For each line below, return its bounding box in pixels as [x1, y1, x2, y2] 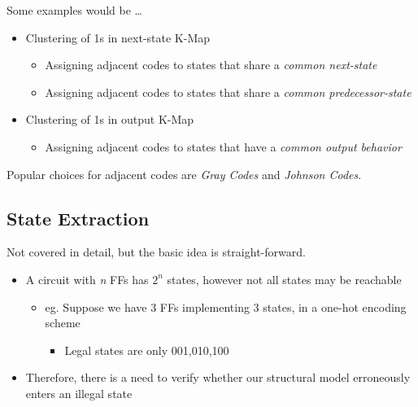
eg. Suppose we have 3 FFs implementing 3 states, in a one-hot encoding [45, 298, 407, 315]
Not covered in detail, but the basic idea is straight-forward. [7, 243, 306, 260]
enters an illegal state [25, 384, 133, 401]
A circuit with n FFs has [25, 270, 149, 287]
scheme [45, 314, 81, 331]
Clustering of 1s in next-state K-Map [25, 28, 211, 46]
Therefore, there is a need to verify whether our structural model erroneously [25, 369, 411, 386]
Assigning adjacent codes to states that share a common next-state [45, 56, 377, 73]
